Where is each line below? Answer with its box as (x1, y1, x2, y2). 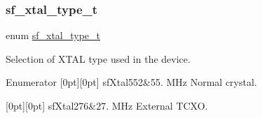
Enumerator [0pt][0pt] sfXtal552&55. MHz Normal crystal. (6, 75, 257, 89)
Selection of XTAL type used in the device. (6, 51, 191, 66)
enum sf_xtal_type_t (6, 28, 101, 43)
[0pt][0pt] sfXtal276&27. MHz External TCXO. (6, 98, 208, 112)
